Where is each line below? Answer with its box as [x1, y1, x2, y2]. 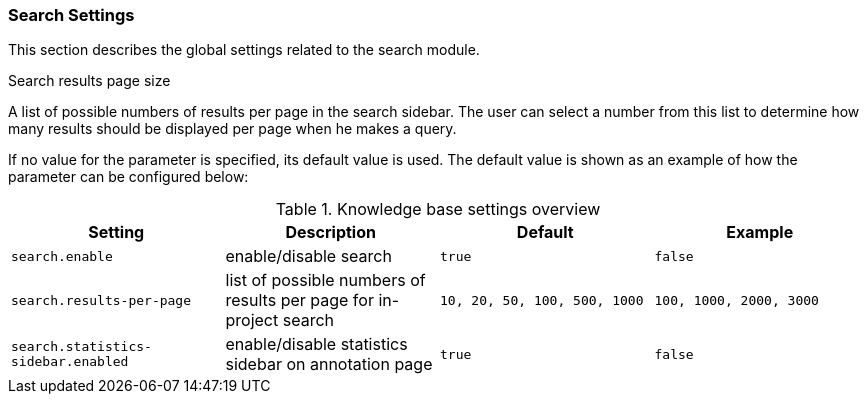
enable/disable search [225, 246, 392, 267]
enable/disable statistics [225, 334, 408, 355]
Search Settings [8, 5, 135, 25]
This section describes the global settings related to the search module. [8, 41, 480, 59]
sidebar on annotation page [225, 354, 433, 375]
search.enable [11, 248, 113, 264]
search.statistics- [11, 339, 152, 355]
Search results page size [8, 72, 171, 90]
